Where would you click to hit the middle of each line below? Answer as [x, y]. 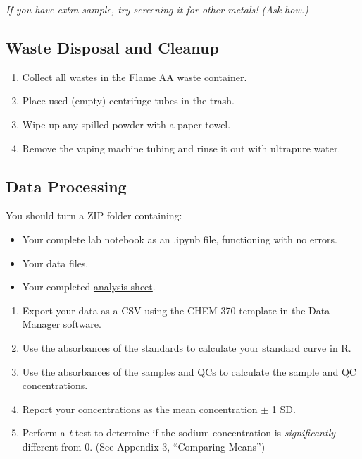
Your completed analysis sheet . [89, 287]
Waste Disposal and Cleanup [112, 47]
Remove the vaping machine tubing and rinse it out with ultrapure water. [181, 148]
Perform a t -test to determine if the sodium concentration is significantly [179, 433]
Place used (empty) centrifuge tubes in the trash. [128, 100]
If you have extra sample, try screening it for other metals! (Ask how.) [157, 9]
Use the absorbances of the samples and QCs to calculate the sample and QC [189, 371]
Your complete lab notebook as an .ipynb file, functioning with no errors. [180, 239]
